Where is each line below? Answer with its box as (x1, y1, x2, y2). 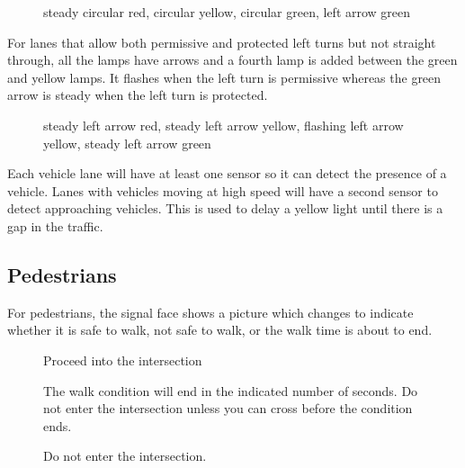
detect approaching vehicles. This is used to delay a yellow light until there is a (7, 199, 443, 218)
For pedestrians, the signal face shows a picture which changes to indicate (7, 302, 414, 321)
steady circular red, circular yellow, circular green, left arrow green (43, 3, 411, 21)
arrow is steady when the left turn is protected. (7, 85, 268, 104)
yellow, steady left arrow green (43, 133, 211, 152)
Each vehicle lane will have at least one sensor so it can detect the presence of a (7, 164, 447, 183)
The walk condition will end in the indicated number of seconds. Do (43, 381, 418, 400)
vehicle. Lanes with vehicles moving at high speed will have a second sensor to (7, 181, 438, 200)
